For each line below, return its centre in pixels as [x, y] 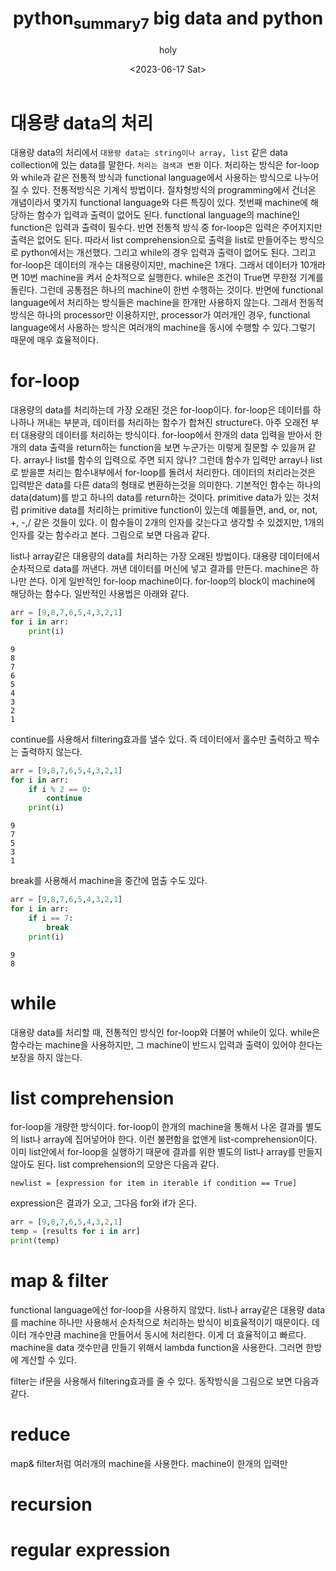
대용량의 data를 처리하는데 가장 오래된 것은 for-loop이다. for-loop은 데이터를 [160, 410]
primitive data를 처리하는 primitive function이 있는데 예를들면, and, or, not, [169, 510]
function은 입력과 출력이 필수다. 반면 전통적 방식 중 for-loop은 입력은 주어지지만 [166, 228]
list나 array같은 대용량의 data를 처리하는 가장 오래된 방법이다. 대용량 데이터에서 [165, 556]
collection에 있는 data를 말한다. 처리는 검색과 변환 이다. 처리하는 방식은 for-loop [165, 165]
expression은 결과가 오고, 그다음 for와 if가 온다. [104, 1203]
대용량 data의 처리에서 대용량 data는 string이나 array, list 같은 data [149, 153]
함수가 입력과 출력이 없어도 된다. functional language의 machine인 [168, 215]
